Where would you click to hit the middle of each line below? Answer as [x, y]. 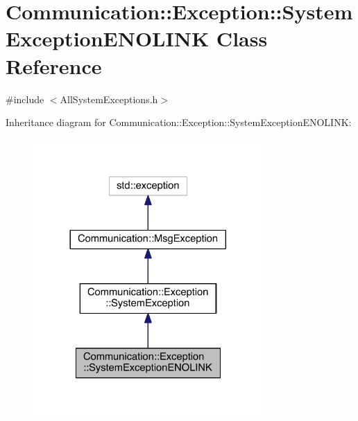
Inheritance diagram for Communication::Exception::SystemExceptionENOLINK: [179, 122]
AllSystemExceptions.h [109, 99]
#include [25, 99]
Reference [54, 65]
